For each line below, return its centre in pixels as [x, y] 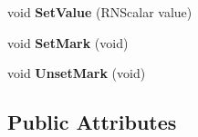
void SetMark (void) [68, 42]
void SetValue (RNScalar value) [100, 12]
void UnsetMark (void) [77, 73]
